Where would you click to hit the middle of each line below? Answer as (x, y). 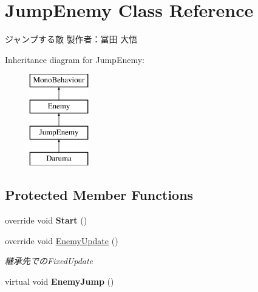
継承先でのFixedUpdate (49, 261)
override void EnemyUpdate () (62, 240)
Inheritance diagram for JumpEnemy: (75, 59)
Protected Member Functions (99, 195)
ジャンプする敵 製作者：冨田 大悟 (71, 39)
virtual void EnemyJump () (59, 281)
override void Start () (46, 220)
